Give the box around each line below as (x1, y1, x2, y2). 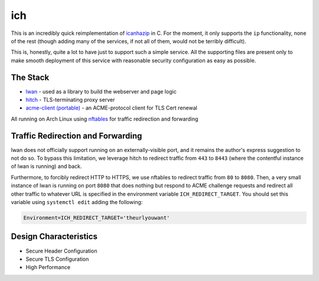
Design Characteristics (11, 231, 97, 242)
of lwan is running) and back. (11, 163, 82, 170)
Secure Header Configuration (25, 247, 97, 254)
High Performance (25, 264, 71, 271)
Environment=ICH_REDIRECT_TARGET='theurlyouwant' (23, 215, 170, 221)
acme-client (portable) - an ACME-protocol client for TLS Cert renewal (25, 104, 197, 112)
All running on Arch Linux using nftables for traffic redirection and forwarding (11, 115, 198, 122)
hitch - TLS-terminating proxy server (25, 96, 115, 104)
